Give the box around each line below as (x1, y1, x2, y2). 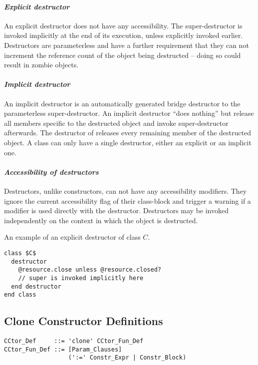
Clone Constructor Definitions (4, 313, 163, 329)
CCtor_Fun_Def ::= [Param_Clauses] (4, 346, 122, 353)
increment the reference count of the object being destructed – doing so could (4, 49, 241, 60)
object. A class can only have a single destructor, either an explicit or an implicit (4, 137, 252, 147)
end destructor (11, 283, 61, 290)
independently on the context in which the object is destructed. (4, 215, 198, 225)
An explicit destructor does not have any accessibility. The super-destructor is (4, 20, 243, 30)
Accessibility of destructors (4, 166, 99, 177)
